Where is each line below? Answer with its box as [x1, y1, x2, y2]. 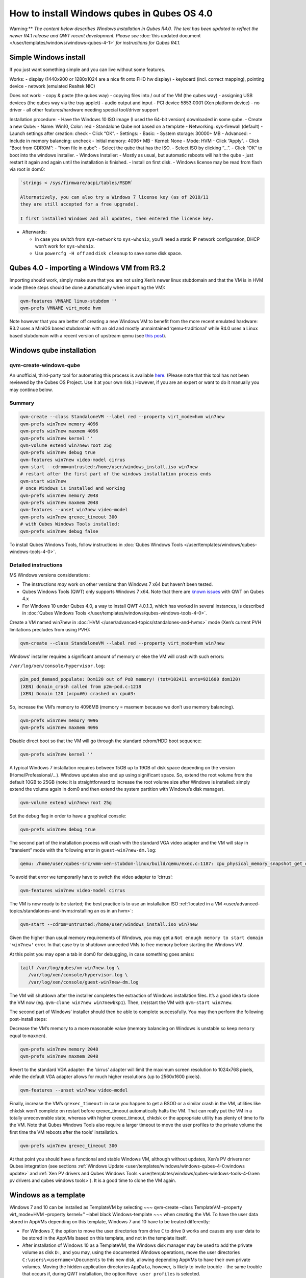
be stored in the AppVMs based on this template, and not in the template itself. [22, 1235, 187, 1241]
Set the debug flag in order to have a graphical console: [9, 813, 127, 819]
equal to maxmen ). [9, 1033, 47, 1039]
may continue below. [9, 386, 53, 393]
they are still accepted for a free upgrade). [20, 201, 139, 207]
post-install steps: [9, 1016, 47, 1022]
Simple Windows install [9, 53, 86, 62]
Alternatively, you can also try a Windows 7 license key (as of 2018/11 [20, 194, 209, 200]
